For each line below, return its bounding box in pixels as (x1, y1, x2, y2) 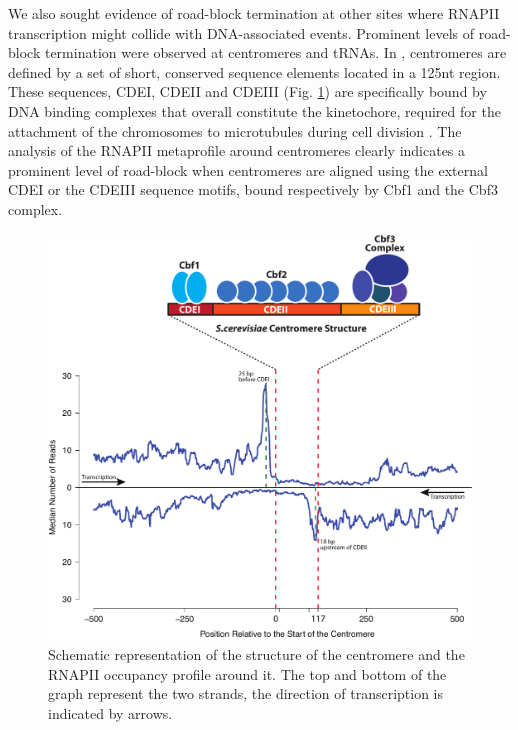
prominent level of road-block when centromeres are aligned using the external (8, 159, 488, 180)
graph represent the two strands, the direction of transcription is (48, 683, 444, 704)
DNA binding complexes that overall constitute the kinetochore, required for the (8, 100, 501, 121)
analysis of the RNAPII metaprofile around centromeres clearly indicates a (8, 140, 466, 161)
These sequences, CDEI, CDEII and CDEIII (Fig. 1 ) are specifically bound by (8, 81, 487, 102)
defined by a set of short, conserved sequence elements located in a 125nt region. (8, 61, 501, 82)
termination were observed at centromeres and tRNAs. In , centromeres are (44, 42, 507, 63)
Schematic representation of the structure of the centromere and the (48, 644, 465, 665)
